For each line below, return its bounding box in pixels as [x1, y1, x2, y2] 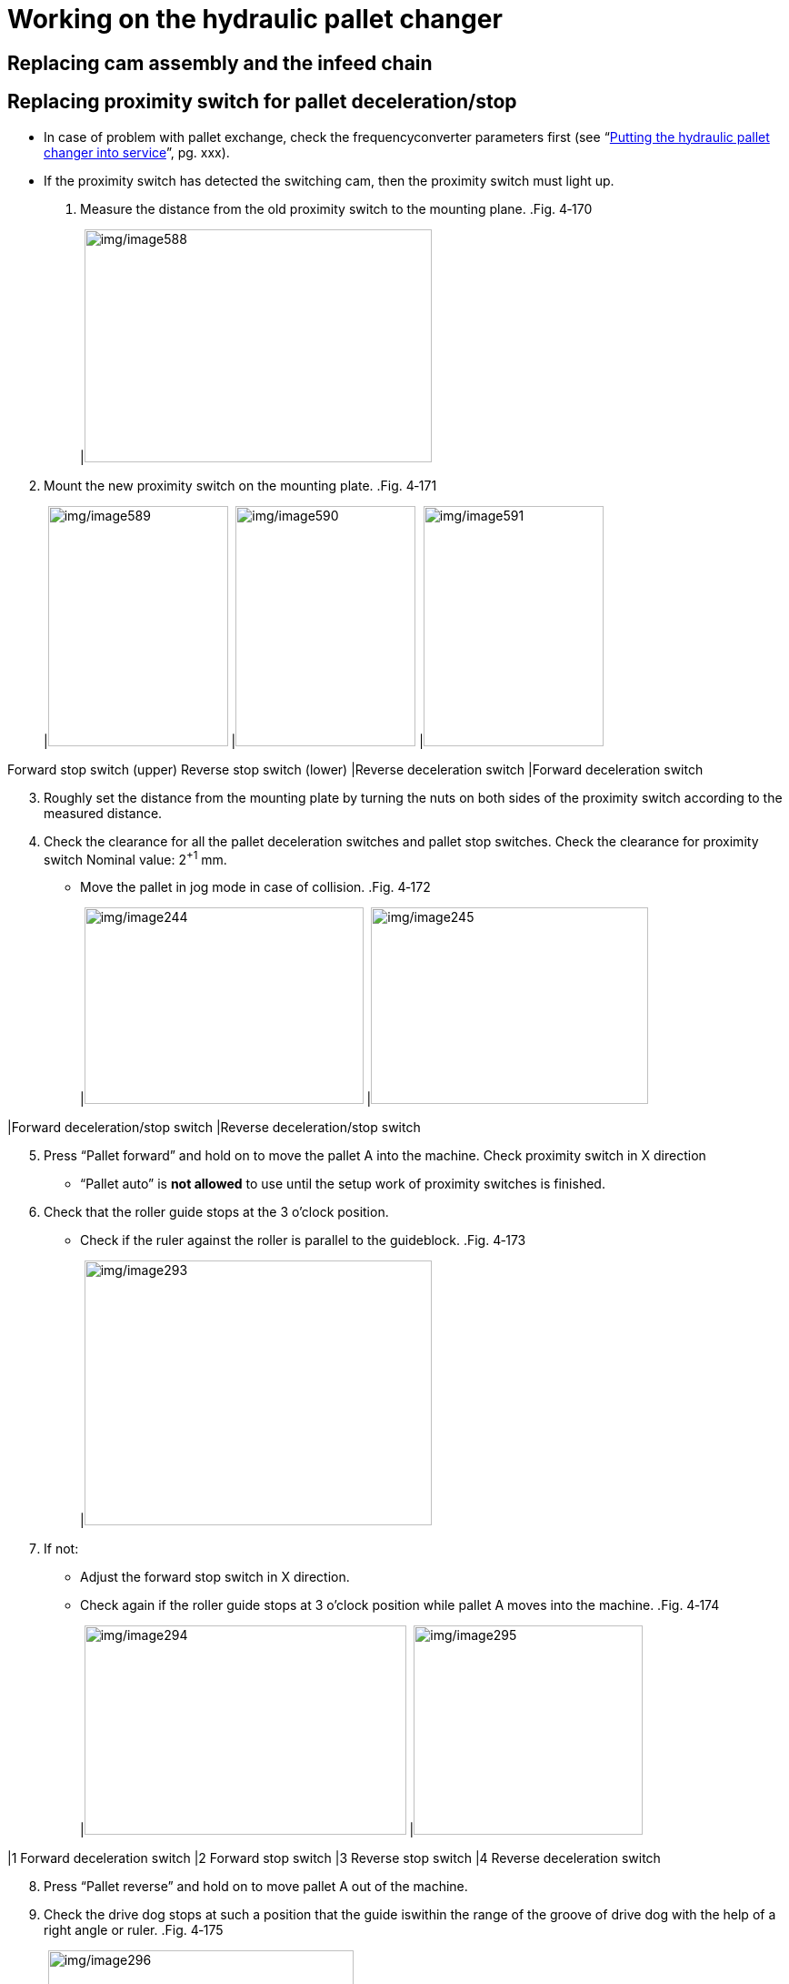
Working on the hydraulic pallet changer [7, 4, 503, 35]
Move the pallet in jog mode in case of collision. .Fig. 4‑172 [80, 879, 431, 896]
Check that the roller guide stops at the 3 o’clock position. [44, 1204, 389, 1220]
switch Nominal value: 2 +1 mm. [44, 848, 227, 867]
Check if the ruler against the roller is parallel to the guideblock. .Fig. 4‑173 [80, 1232, 526, 1249]
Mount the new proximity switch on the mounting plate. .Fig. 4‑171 [44, 477, 437, 493]
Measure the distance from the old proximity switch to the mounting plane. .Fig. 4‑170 [80, 200, 593, 217]
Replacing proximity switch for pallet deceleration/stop [7, 90, 517, 114]
